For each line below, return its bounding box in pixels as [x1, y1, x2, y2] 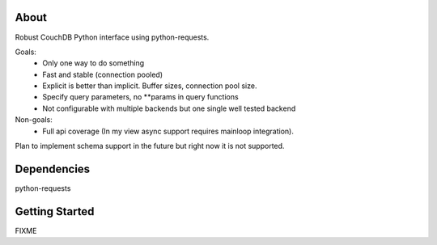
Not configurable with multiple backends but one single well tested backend [42, 103, 296, 113]
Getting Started [15, 205, 95, 218]
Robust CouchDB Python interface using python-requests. [15, 32, 210, 42]
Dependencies [15, 162, 91, 175]
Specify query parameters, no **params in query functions [42, 92, 239, 102]
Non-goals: [15, 115, 53, 125]
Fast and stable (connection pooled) [42, 70, 163, 79]
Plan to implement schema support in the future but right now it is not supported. [15, 142, 285, 151]
